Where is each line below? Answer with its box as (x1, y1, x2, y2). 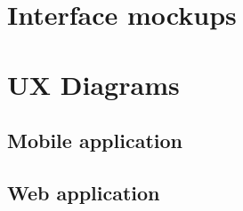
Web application (7, 178, 160, 206)
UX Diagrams (7, 66, 180, 102)
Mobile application (7, 127, 182, 154)
